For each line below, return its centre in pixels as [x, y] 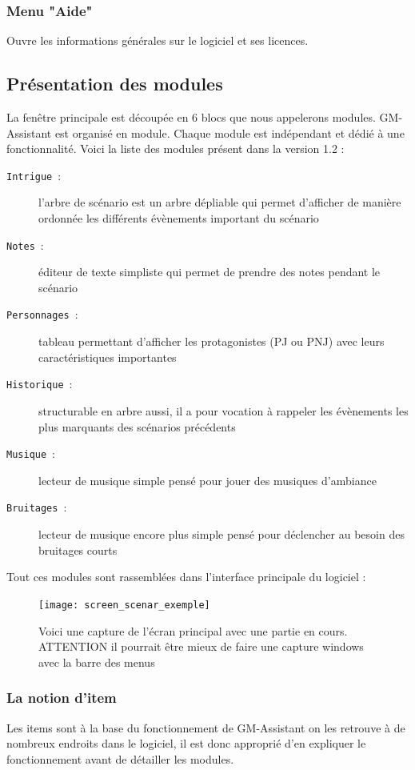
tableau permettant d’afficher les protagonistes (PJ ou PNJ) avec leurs [211, 341]
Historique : [40, 384]
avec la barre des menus [97, 662]
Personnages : [42, 314]
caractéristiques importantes [108, 357]
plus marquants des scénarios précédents [137, 426]
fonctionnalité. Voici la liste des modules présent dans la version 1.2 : [176, 148]
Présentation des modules [115, 84]
